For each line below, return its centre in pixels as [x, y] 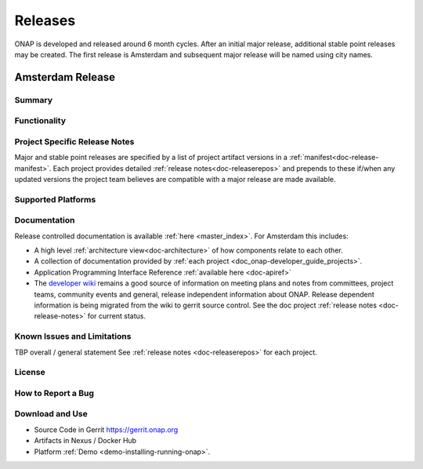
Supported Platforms [55, 199]
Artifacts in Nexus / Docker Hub [85, 441]
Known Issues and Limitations [73, 336]
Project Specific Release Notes [74, 141]
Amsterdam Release [65, 77]
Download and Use [51, 414]
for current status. [117, 316]
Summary [34, 100]
